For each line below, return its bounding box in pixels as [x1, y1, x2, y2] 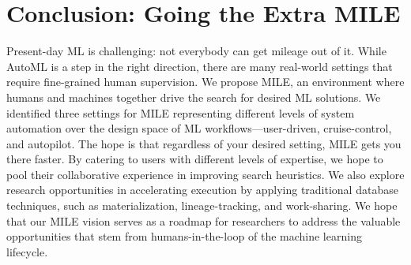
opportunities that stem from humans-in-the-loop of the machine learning [6, 228, 362, 244]
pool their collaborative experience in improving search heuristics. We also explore [6, 166, 405, 182]
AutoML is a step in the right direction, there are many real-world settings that [6, 58, 393, 74]
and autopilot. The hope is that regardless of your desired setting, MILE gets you [6, 135, 402, 151]
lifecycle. [6, 243, 48, 259]
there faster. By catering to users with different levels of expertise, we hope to [6, 151, 383, 167]
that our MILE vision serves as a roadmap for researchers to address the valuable [6, 212, 401, 229]
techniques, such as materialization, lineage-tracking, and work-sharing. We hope [6, 197, 398, 214]
